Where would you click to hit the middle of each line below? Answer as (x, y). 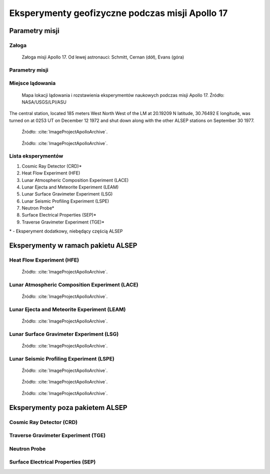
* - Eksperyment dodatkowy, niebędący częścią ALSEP (66, 231)
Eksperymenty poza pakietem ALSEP (68, 407)
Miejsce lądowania (32, 83)
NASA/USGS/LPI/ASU (44, 102)
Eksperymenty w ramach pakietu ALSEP (73, 246)
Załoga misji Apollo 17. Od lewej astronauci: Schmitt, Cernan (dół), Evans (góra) (103, 57)
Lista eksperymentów (36, 156)
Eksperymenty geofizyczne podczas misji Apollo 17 (118, 13)
